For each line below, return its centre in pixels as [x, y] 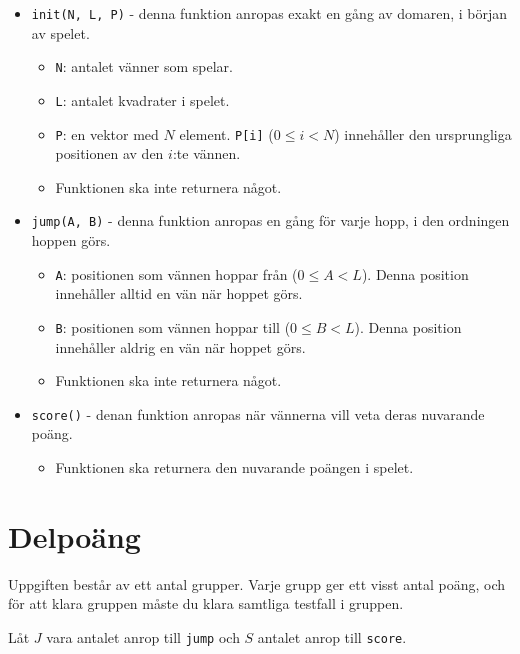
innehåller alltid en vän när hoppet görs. [179, 293]
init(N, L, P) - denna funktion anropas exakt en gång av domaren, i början [269, 13]
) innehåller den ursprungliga [423, 133]
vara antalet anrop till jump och [143, 636]
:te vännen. [206, 153]
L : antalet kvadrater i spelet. [142, 99]
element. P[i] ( [226, 133]
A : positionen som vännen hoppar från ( [176, 273]
